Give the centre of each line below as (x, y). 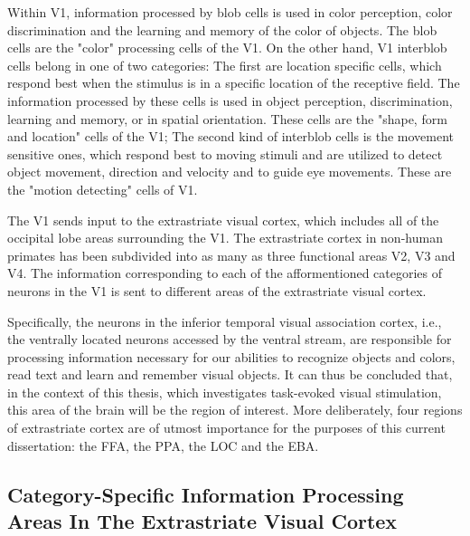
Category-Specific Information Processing (206, 494)
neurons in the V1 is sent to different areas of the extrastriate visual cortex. (217, 290)
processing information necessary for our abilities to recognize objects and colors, (231, 356)
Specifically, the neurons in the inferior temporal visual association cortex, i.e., (225, 321)
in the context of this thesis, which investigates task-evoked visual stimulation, (225, 392)
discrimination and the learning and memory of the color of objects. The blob (222, 29)
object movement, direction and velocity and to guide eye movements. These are (230, 172)
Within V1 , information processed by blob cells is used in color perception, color (230, 12)
